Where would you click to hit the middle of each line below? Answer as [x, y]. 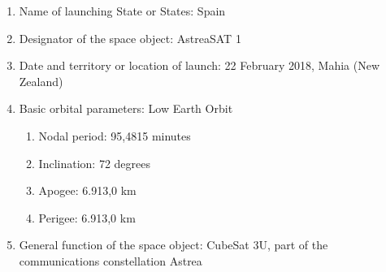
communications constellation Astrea [111, 260]
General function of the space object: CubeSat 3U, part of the [173, 245]
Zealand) [41, 81]
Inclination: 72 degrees [94, 163]
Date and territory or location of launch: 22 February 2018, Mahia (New [200, 65]
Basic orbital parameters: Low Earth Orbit [126, 108]
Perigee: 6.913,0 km [87, 217]
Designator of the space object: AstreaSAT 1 [130, 38]
